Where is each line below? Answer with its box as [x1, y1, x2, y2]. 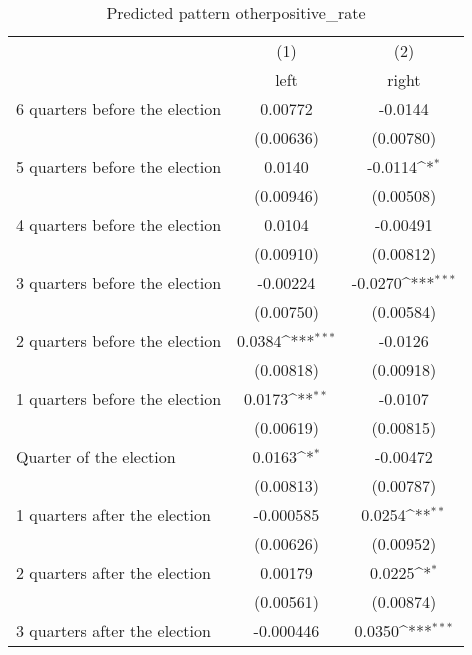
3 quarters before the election [16, 271, 222, 294]
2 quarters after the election [16, 561, 211, 584]
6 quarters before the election [16, 97, 222, 120]
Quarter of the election [16, 445, 176, 468]
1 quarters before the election [16, 387, 222, 410]
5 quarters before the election [16, 155, 222, 178]
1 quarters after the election [16, 503, 211, 526]
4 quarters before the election [16, 213, 222, 236]
